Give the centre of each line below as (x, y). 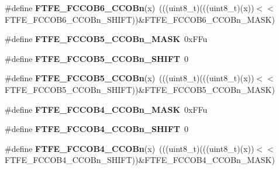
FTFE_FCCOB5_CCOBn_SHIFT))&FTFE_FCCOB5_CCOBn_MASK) (140, 89)
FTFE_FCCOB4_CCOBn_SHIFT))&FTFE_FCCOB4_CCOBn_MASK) (140, 160)
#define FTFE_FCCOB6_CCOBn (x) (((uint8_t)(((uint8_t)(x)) (130, 8)
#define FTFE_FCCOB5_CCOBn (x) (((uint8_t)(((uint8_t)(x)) (130, 78)
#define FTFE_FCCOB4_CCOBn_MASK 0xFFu (106, 109)
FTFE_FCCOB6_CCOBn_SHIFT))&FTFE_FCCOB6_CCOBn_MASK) (140, 19)
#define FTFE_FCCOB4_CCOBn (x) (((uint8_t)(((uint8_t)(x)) (130, 148)
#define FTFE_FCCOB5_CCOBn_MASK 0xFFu (106, 39)
